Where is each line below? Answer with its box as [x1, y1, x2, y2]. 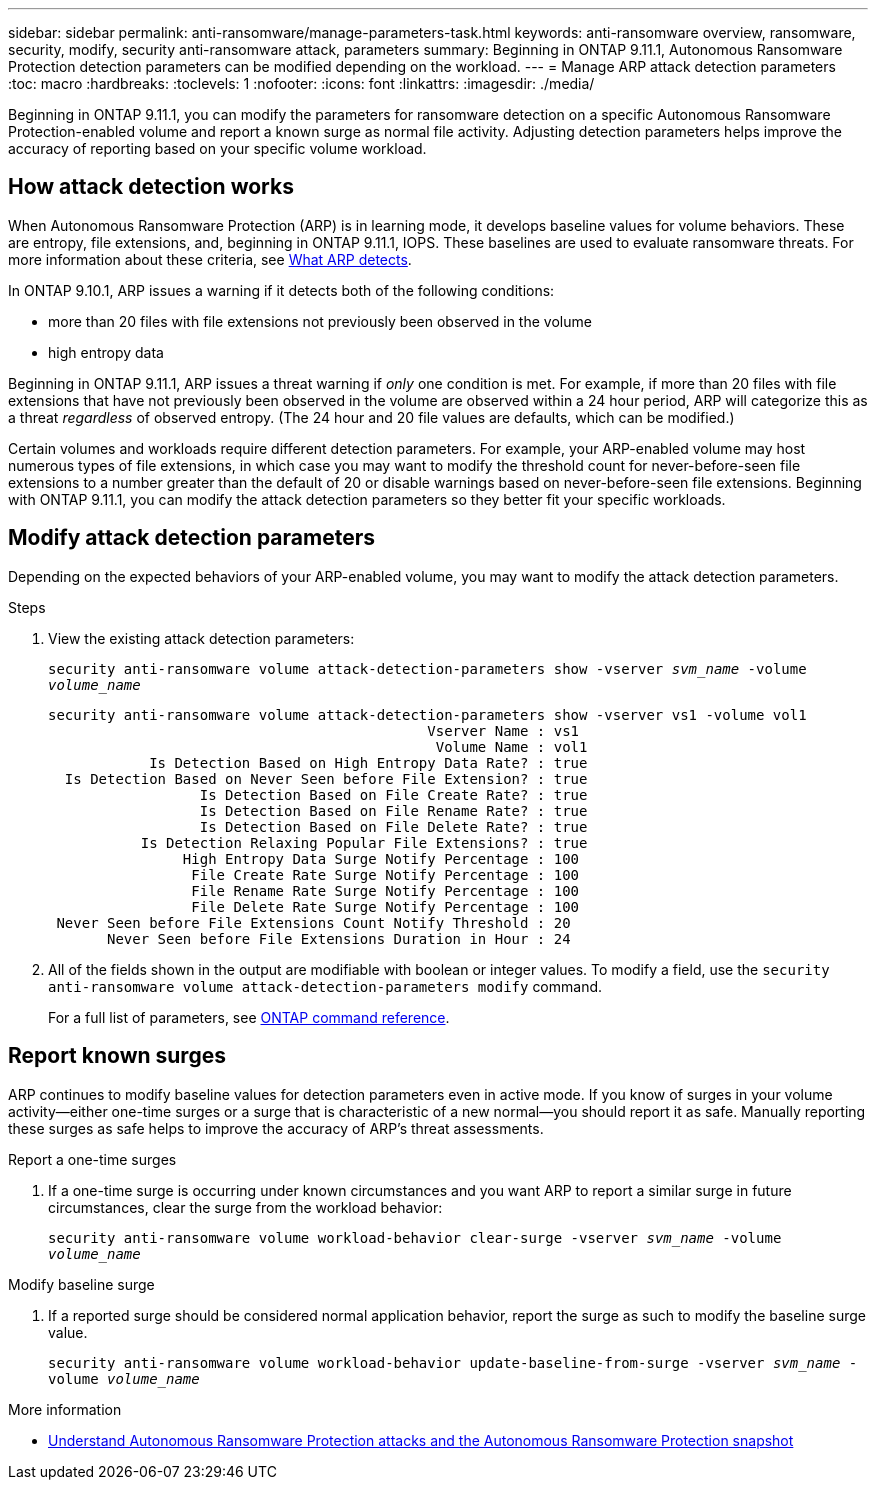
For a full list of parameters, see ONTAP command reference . [48, 1008, 450, 1026]
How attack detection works [8, 174, 294, 200]
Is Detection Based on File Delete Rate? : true [199, 818, 588, 835]
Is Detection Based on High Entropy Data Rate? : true [149, 754, 588, 771]
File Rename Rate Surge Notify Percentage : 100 [191, 882, 580, 899]
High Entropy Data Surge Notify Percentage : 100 [182, 850, 580, 867]
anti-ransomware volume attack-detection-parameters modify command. [48, 977, 603, 995]
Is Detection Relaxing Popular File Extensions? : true [140, 834, 588, 851]
